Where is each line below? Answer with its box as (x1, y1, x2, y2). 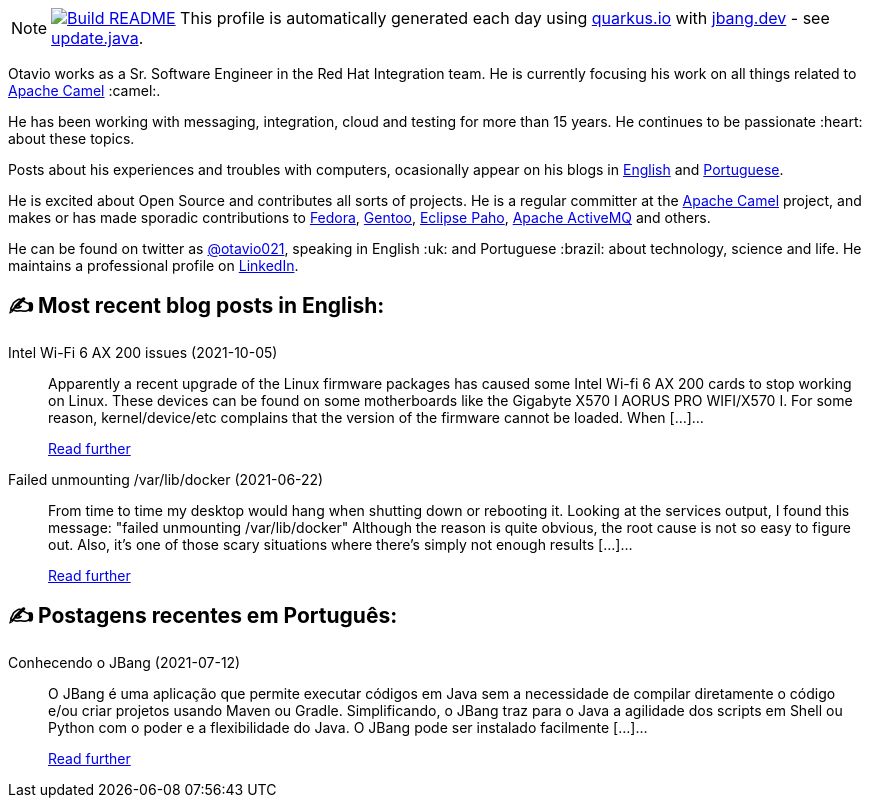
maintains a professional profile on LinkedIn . (8, 257, 299, 274)
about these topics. (8, 130, 135, 147)
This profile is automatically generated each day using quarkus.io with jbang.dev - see (180, 8, 830, 28)
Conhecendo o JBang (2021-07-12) (8, 653, 241, 671)
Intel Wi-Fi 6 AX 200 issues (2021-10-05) (8, 343, 278, 361)
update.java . (51, 28, 144, 48)
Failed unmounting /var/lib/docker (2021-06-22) (8, 470, 324, 488)
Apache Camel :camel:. (8, 82, 161, 99)
